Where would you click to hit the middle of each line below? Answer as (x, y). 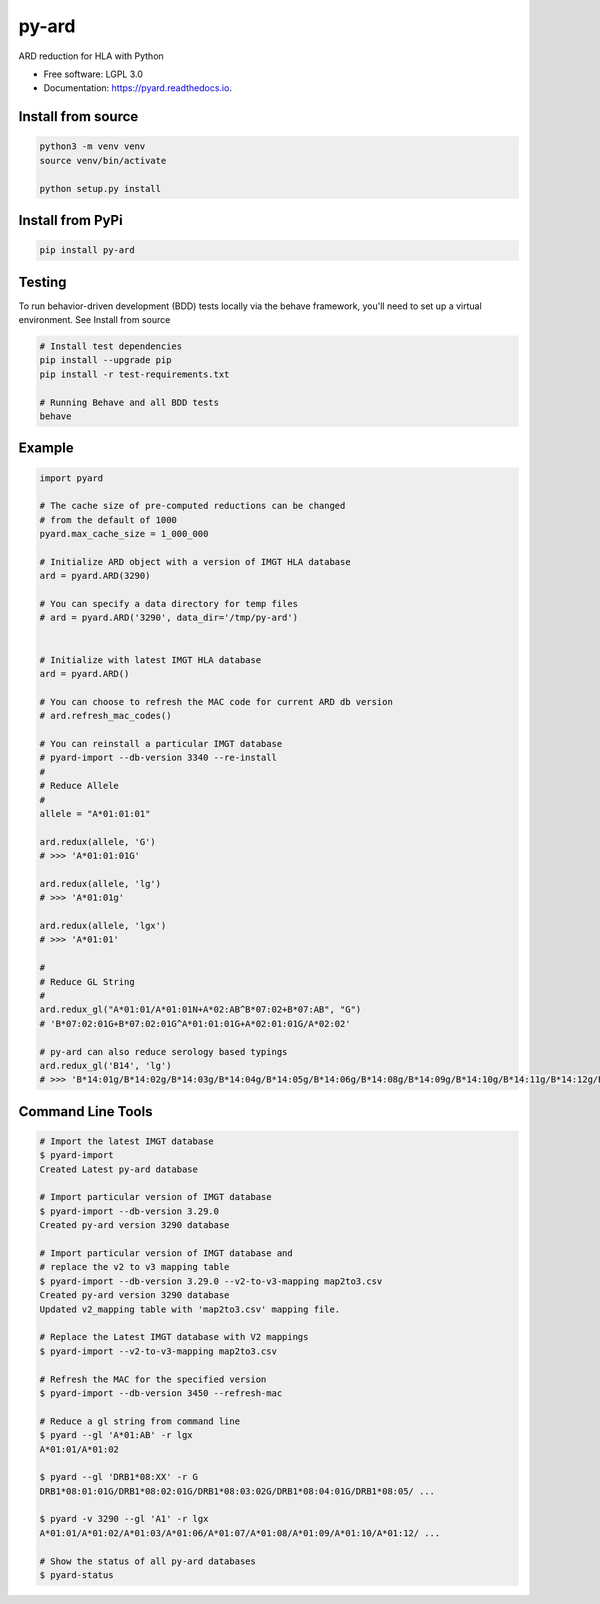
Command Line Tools (85, 1111)
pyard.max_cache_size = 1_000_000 (124, 534)
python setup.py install (100, 188)
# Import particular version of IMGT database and (166, 1253)
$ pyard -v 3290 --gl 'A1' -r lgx (124, 1519)
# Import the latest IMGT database (126, 1141)
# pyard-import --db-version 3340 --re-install (158, 758)
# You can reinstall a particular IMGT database (161, 743)
